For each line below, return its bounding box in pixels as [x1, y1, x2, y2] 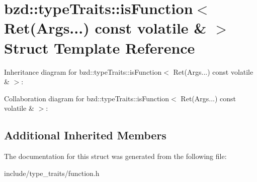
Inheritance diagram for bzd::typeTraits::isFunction [4, 66, 162, 77]
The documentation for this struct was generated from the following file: [4, 151, 227, 161]
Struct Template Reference [4, 37, 195, 58]
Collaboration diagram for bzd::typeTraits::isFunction [4, 93, 169, 103]
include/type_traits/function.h [4, 167, 100, 178]
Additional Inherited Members [4, 127, 166, 143]
